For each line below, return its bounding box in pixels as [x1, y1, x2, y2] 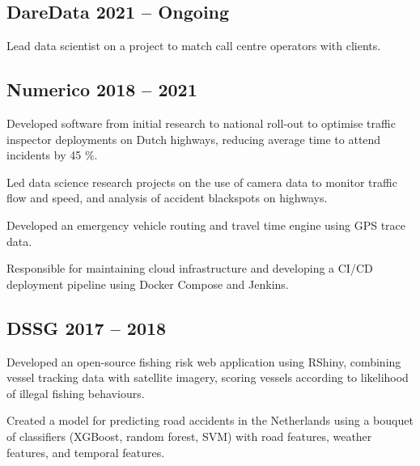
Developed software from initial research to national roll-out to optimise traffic [6, 115, 396, 131]
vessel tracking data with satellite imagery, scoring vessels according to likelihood [6, 369, 409, 386]
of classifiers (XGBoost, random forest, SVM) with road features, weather [6, 427, 372, 444]
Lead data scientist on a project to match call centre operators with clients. [6, 37, 381, 54]
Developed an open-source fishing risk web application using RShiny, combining [6, 353, 401, 370]
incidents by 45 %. [6, 146, 98, 163]
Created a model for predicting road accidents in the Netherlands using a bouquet [6, 412, 414, 429]
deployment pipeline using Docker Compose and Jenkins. [6, 275, 289, 292]
